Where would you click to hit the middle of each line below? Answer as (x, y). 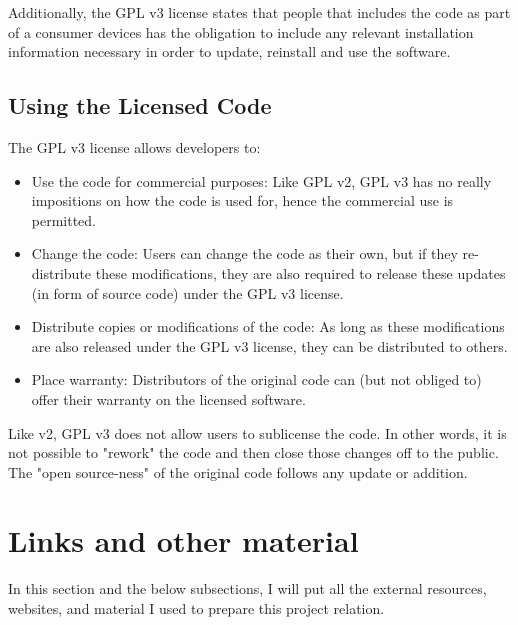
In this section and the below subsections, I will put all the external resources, (247, 588)
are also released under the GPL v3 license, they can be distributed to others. (269, 345)
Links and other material (183, 540)
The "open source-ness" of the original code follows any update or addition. (238, 471)
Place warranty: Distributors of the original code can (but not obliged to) (256, 379)
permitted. (64, 219)
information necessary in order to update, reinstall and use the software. (229, 51)
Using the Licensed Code (140, 105)
